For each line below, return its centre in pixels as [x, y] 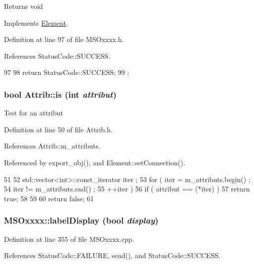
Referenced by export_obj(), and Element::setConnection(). [95, 162]
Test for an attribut [34, 113]
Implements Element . [36, 22]
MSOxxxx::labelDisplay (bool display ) [81, 220]
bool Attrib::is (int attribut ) [60, 94]
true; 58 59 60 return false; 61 [49, 198]
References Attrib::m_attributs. [52, 146]
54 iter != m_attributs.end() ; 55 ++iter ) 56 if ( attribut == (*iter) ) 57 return [127, 189]
